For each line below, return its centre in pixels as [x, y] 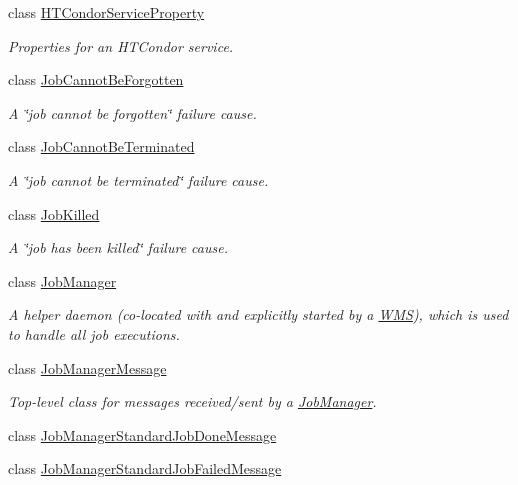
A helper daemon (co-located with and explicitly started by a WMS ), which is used [258, 314]
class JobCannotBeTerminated [101, 146]
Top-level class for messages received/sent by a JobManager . [192, 401]
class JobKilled [54, 213]
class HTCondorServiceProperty [106, 12]
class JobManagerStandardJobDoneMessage [142, 434]
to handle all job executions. [94, 333]
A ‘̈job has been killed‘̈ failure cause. [118, 247]
